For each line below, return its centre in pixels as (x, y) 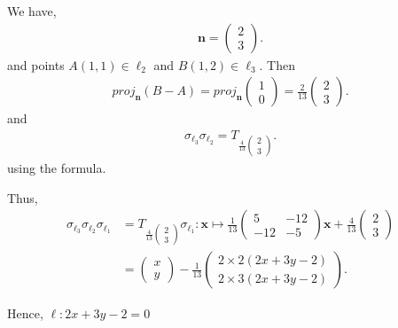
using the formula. (57, 168)
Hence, (25, 312)
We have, (32, 11)
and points (36, 64)
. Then (277, 64)
